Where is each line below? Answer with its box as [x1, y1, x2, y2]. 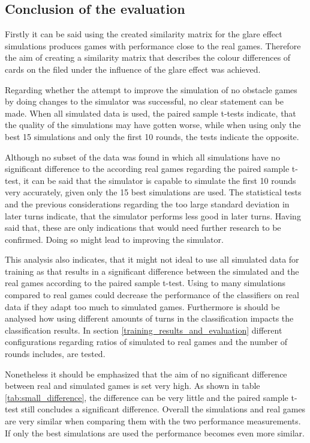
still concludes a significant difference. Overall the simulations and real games [21, 403, 306, 415]
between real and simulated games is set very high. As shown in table [5, 379, 260, 392]
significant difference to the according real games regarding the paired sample [5, 162, 290, 175]
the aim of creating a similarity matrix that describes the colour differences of [5, 51, 291, 64]
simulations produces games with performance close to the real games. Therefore [5, 39, 301, 52]
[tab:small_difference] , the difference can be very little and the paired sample [5, 391, 288, 403]
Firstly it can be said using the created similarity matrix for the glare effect [5, 28, 282, 40]
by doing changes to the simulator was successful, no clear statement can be [5, 95, 284, 108]
